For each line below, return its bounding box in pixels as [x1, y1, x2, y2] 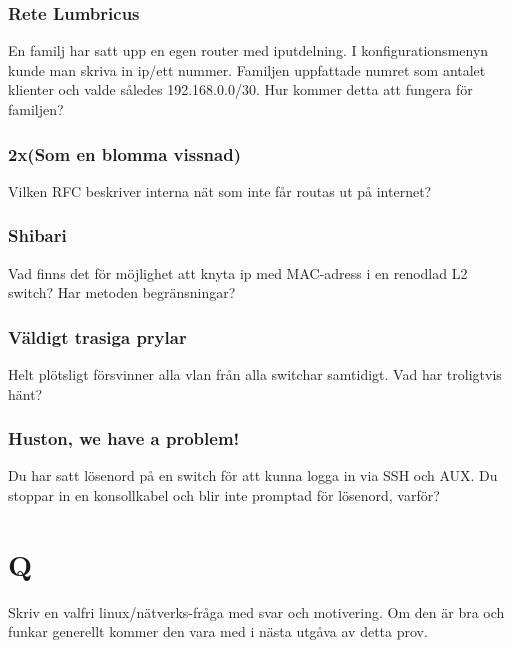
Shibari [8, 223, 67, 248]
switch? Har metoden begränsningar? [8, 282, 236, 303]
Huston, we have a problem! [8, 426, 240, 451]
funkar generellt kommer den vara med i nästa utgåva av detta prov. [8, 621, 428, 642]
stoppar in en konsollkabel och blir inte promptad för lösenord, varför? [8, 485, 440, 506]
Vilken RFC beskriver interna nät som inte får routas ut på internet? [8, 180, 432, 201]
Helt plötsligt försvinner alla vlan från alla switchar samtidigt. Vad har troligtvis [8, 364, 502, 385]
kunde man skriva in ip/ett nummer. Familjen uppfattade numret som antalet [8, 59, 486, 80]
